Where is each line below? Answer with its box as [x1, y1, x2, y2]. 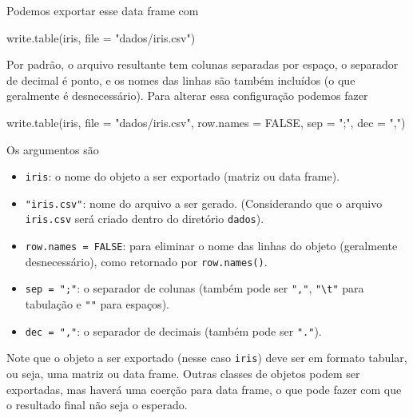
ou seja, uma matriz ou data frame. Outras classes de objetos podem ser [6, 365, 360, 382]
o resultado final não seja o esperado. [6, 396, 188, 413]
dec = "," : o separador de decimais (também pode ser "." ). [25, 322, 322, 339]
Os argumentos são [6, 141, 99, 157]
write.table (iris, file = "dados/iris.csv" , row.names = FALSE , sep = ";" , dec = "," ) [6, 113, 406, 130]
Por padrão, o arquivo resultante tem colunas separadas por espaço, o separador [6, 56, 399, 73]
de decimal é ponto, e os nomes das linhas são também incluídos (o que [6, 71, 355, 88]
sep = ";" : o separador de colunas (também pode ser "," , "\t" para [25, 280, 364, 297]
